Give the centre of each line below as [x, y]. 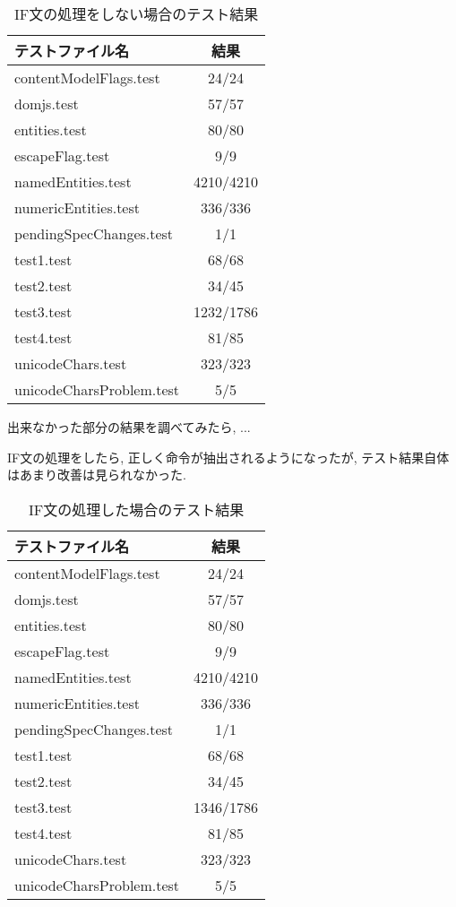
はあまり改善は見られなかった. [97, 475]
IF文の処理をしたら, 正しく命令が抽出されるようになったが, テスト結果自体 [228, 457]
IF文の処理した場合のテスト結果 [136, 509]
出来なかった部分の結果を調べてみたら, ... [129, 427]
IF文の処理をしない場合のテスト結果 [136, 14]
